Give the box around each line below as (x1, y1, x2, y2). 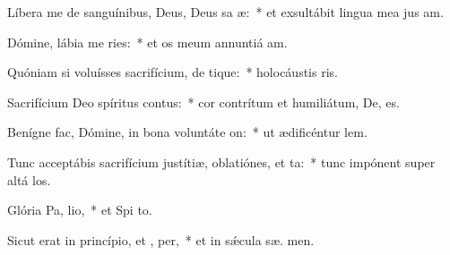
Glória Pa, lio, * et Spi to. (7, 200, 152, 219)
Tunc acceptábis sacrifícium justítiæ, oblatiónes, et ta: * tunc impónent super (7, 152, 436, 171)
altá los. (7, 170, 51, 189)
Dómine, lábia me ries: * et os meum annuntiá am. (7, 32, 288, 51)
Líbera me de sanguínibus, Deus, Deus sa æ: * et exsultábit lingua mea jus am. (7, 3, 444, 21)
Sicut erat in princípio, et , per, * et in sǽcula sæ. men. (7, 230, 315, 249)
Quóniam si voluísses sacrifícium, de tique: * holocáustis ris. (7, 63, 338, 81)
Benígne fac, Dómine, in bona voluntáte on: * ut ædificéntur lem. (7, 123, 368, 141)
